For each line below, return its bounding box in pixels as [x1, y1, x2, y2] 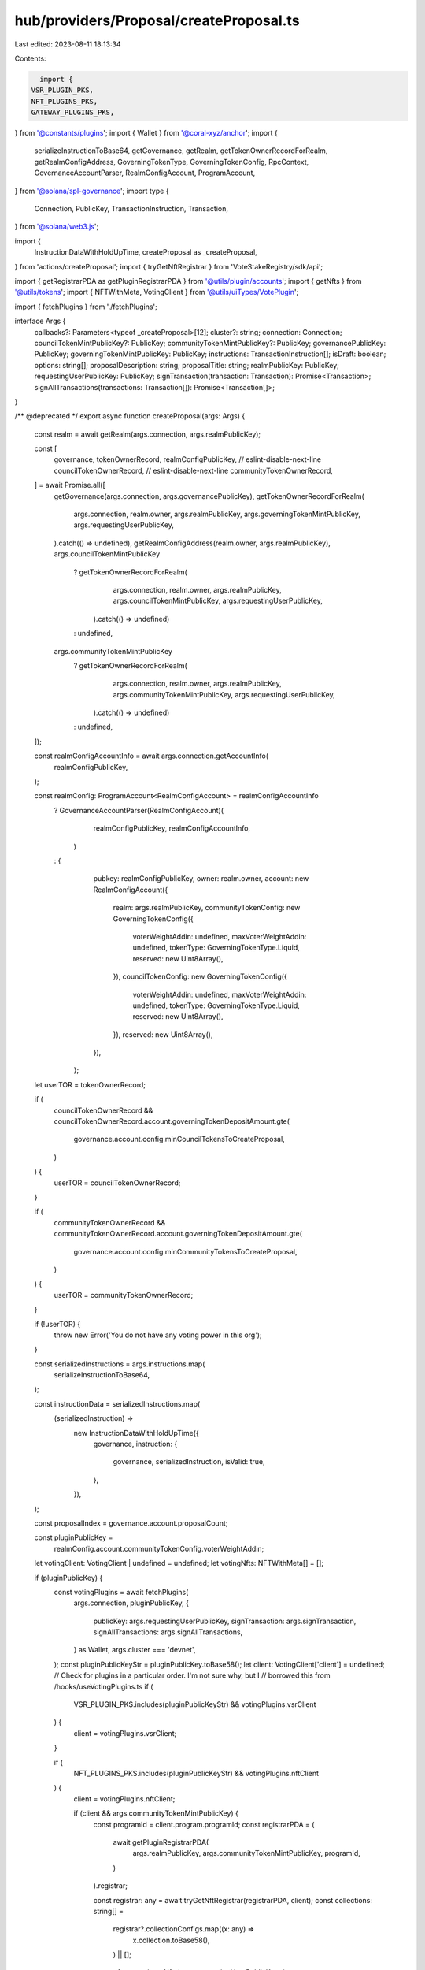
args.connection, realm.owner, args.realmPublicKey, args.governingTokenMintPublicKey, [73, 509, 361, 519]
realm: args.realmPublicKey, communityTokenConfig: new [113, 903, 301, 913]
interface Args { [14, 316, 66, 326]
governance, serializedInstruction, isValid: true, [113, 1457, 265, 1466]
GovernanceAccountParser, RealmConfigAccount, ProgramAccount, [34, 168, 256, 177]
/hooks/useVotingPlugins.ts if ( [54, 1682, 153, 1691]
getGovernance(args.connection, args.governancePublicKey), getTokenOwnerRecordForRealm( [54, 491, 365, 500]
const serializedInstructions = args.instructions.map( [34, 1359, 205, 1369]
